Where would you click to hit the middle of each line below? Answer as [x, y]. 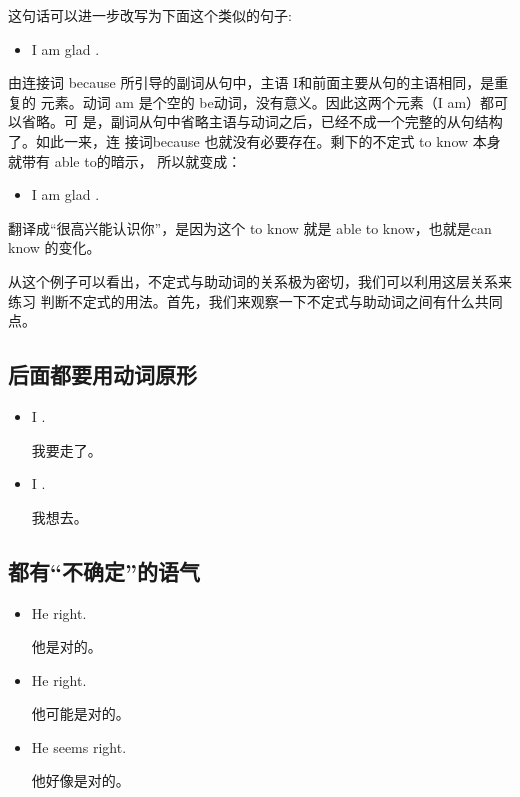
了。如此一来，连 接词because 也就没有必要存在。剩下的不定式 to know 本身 [254, 140]
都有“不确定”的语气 [104, 570]
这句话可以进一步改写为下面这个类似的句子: [150, 15]
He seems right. [79, 746]
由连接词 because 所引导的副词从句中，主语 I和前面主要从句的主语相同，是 [251, 82]
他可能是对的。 [80, 713]
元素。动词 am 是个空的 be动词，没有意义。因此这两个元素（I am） [260, 101]
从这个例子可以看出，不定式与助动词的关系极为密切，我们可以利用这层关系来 [260, 280]
